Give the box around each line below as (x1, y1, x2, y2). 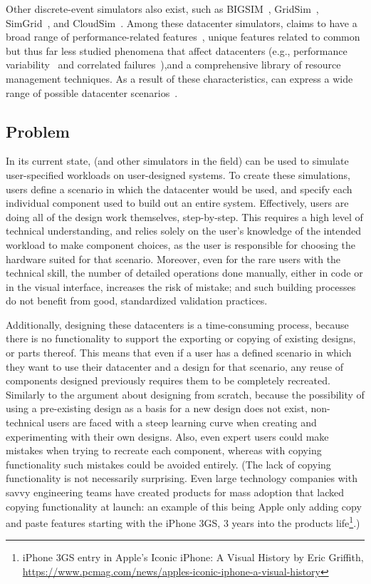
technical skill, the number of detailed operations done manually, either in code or (6, 265, 363, 280)
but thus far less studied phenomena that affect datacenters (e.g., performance (6, 43, 348, 58)
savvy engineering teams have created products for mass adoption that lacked (6, 485, 344, 500)
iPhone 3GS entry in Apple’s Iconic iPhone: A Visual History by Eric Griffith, (22, 550, 364, 565)
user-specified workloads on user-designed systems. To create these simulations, (6, 167, 350, 182)
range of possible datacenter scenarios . (6, 85, 178, 100)
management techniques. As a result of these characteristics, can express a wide (6, 71, 353, 86)
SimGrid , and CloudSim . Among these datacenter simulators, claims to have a (6, 15, 357, 30)
